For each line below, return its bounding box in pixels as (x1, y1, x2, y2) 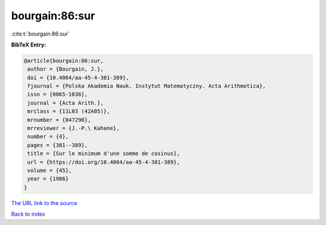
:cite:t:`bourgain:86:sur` (11, 30, 70, 37)
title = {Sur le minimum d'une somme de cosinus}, (27, 150, 181, 157)
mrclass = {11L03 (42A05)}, (27, 108, 110, 115)
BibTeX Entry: (11, 41, 46, 48)
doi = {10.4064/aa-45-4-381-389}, (27, 74, 129, 81)
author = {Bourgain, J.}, (27, 66, 104, 72)
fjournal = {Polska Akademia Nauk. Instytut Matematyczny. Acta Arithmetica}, (27, 83, 266, 90)
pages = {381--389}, (27, 142, 88, 148)
